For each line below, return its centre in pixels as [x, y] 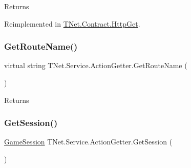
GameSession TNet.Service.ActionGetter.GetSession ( [88, 142]
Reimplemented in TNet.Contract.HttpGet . [72, 23]
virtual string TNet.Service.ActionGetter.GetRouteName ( [96, 65]
